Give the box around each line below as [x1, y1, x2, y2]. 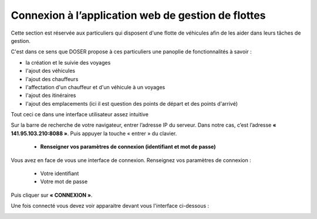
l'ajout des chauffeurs [25, 75, 79, 82]
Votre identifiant [40, 170, 79, 177]
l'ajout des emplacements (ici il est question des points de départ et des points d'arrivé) [25, 100, 238, 107]
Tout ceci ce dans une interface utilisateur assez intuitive [11, 111, 149, 118]
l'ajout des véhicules [25, 68, 76, 75]
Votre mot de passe [40, 178, 88, 185]
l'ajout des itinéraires [25, 92, 76, 99]
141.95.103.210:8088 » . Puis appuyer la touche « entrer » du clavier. [11, 130, 177, 137]
